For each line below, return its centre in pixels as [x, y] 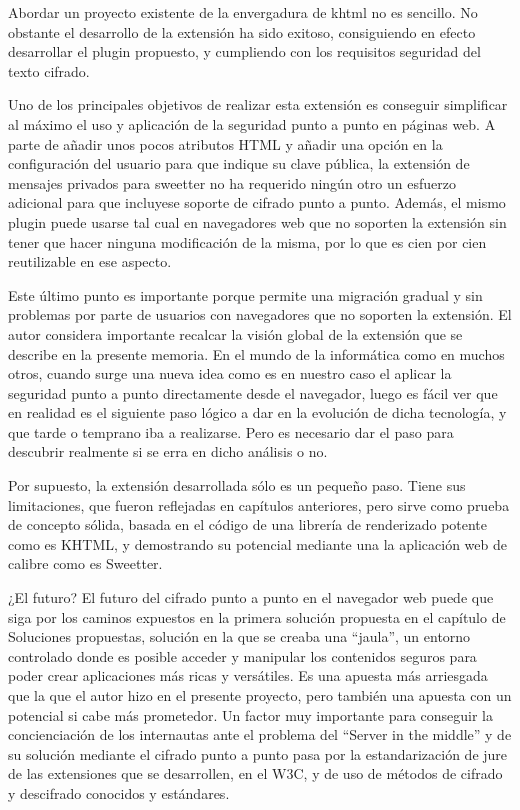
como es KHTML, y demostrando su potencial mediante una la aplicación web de [257, 543]
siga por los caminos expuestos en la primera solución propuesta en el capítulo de [257, 616]
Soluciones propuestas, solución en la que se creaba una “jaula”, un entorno [239, 636]
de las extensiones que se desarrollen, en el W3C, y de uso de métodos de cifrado [255, 773]
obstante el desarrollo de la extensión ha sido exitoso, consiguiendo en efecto [242, 31]
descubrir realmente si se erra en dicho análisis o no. [168, 451]
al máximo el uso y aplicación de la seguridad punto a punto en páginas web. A [252, 123]
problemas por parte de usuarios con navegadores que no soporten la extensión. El [260, 314]
